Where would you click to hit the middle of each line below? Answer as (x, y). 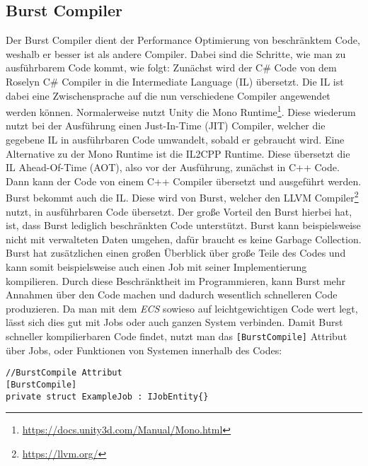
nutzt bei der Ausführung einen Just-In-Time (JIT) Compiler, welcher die (166, 126)
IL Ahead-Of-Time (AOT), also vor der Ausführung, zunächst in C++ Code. (173, 167)
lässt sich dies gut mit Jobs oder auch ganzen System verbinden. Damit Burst (174, 322)
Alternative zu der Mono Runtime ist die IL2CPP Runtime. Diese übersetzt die (178, 153)
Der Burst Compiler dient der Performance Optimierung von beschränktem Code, (183, 40)
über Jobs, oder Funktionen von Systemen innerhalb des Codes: (144, 350)
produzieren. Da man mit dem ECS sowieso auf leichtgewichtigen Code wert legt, (182, 308)
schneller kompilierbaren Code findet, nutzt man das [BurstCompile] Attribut (177, 336)
